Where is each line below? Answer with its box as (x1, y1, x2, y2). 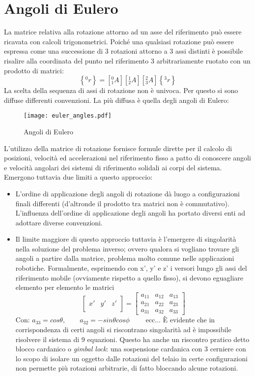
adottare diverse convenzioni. (15, 217, 103, 227)
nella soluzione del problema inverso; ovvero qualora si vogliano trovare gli (15, 243, 239, 253)
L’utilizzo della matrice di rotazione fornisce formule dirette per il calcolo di (4, 143, 232, 153)
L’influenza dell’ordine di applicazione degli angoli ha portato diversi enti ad (15, 208, 245, 218)
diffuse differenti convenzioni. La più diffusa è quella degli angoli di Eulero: (4, 94, 229, 105)
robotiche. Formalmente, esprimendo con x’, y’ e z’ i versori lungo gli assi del (15, 263, 247, 273)
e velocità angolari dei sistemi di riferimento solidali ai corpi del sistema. (4, 162, 222, 172)
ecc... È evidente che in (145, 314, 215, 325)
